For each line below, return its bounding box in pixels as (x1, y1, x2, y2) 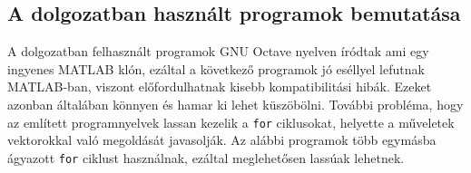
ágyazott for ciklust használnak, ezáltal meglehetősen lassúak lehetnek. (7, 148, 405, 167)
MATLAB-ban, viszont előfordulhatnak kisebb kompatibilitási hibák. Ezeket (7, 77, 432, 96)
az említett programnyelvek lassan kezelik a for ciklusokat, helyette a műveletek (7, 112, 455, 131)
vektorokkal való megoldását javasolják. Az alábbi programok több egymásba (7, 130, 437, 149)
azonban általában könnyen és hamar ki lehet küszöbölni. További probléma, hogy (7, 94, 464, 113)
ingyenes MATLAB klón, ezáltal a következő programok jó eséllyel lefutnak (7, 59, 425, 78)
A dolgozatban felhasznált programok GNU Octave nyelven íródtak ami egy (7, 42, 429, 61)
